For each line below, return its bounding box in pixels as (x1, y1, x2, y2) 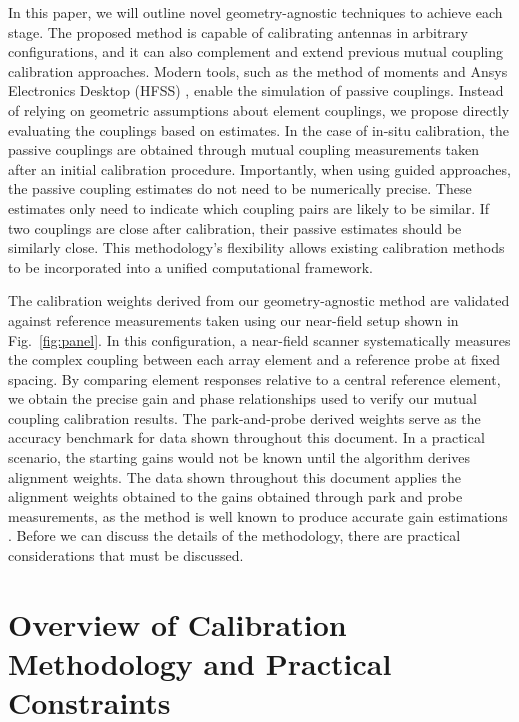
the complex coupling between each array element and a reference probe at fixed (8, 349, 501, 370)
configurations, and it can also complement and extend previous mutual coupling (8, 41, 504, 62)
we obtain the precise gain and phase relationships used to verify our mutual (8, 388, 477, 409)
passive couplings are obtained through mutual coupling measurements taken (8, 139, 480, 160)
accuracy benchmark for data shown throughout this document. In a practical (8, 427, 485, 448)
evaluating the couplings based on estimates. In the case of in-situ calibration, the (8, 119, 509, 140)
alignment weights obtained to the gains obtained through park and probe (8, 486, 463, 507)
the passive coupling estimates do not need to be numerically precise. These (8, 178, 472, 199)
